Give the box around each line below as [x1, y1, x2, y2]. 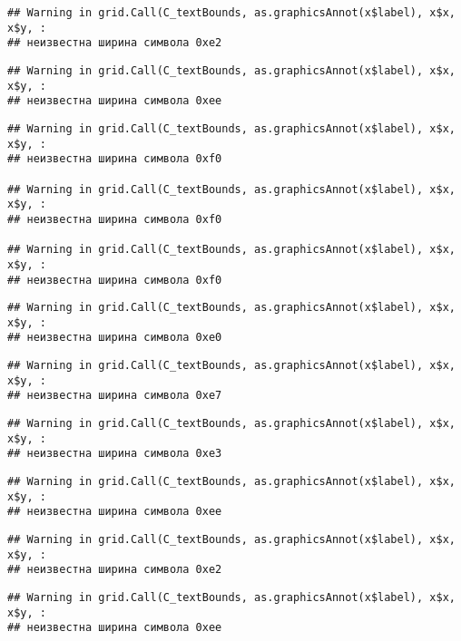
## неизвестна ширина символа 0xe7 [7, 389, 222, 403]
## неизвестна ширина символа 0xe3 [7, 447, 222, 461]
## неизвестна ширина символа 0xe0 [7, 331, 222, 345]
